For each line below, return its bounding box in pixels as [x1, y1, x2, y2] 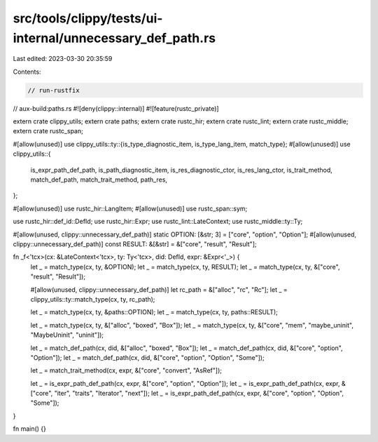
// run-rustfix [27, 86, 80, 94]
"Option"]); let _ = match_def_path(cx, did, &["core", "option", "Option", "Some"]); [30, 353, 265, 361]
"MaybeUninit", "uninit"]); [30, 330, 104, 340]
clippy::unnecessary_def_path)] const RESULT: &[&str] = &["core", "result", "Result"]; [13, 240, 257, 248]
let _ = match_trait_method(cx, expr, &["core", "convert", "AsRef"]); [30, 366, 222, 375]
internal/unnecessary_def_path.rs [13, 30, 216, 46]
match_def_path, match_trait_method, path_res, [30, 175, 168, 184]
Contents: [13, 67, 41, 76]
